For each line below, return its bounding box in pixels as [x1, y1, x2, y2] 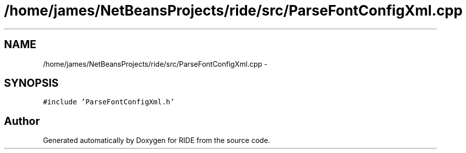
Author [4, 114, 40, 127]
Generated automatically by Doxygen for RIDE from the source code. [43, 136, 270, 145]
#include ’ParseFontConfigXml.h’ [43, 98, 175, 106]
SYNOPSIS [4, 77, 59, 90]
